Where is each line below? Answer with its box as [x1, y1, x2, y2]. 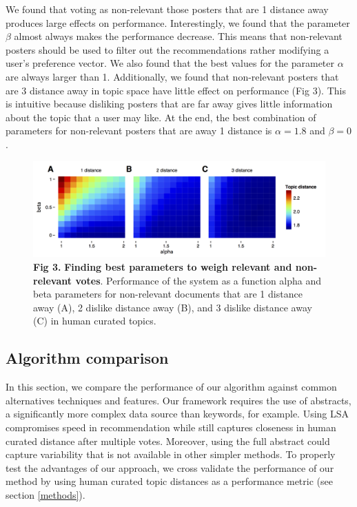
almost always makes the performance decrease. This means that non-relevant [14, 29, 343, 43]
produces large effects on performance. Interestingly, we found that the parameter [6, 15, 350, 30]
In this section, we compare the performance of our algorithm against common [6, 380, 337, 394]
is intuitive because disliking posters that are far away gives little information [6, 96, 333, 111]
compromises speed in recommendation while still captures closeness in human [6, 420, 336, 435]
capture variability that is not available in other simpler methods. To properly [6, 447, 336, 462]
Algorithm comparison [6, 347, 169, 369]
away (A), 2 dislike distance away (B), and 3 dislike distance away [33, 300, 312, 314]
